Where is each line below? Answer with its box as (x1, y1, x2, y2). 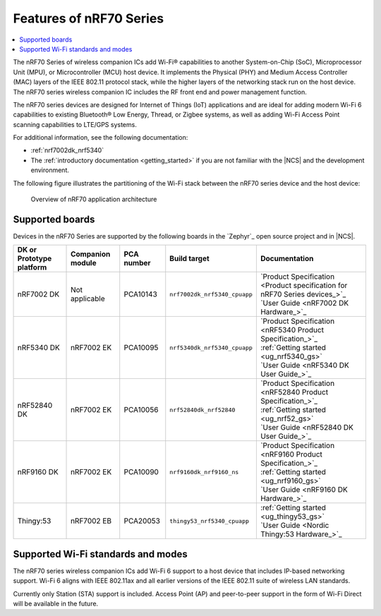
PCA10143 (123, 289, 158, 299)
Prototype (17, 254, 52, 264)
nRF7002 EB (71, 516, 112, 526)
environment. (30, 166, 70, 174)
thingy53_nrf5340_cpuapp (169, 517, 250, 525)
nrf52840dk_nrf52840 (169, 406, 236, 413)
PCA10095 (123, 343, 159, 353)
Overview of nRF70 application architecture (30, 195, 157, 204)
